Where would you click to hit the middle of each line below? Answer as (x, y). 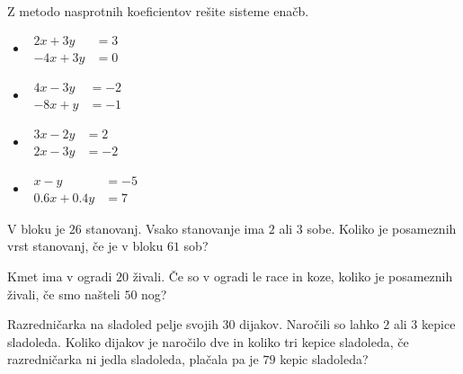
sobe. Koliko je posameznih (382, 228)
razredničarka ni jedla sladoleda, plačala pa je (133, 359)
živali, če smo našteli (64, 294)
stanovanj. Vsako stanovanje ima (175, 228)
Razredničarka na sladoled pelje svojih (113, 324)
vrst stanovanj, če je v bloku (85, 246)
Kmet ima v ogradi (60, 276)
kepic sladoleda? (324, 359)
